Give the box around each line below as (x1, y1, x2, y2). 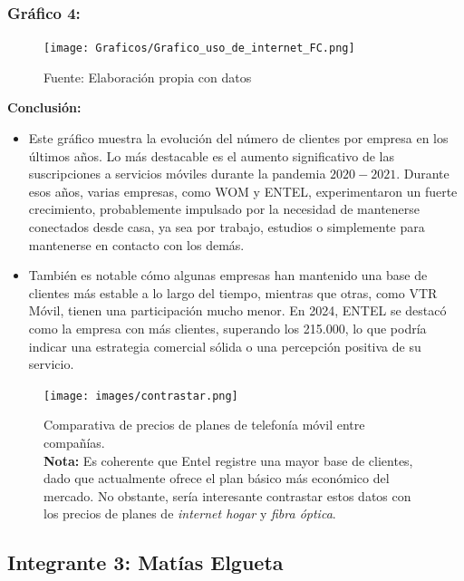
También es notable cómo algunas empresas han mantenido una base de (28, 266, 428, 285)
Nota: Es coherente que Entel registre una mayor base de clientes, (43, 450, 413, 470)
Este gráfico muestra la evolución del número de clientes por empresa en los (28, 129, 449, 148)
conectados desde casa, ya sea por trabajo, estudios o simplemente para (28, 218, 425, 237)
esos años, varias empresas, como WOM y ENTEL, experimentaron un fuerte (28, 181, 458, 200)
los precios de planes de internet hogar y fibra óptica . (43, 504, 336, 523)
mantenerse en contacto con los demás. (28, 235, 245, 254)
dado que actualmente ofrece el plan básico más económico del (43, 469, 390, 488)
